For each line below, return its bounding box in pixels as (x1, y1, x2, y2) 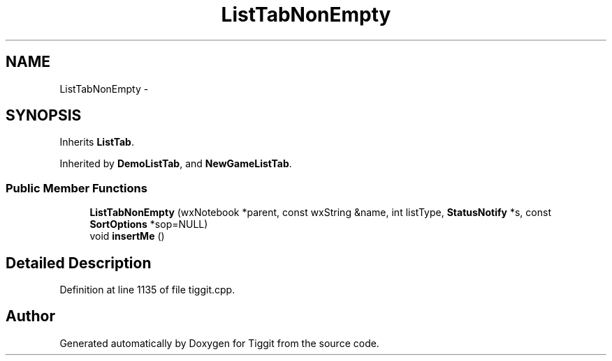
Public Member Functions (6, 180, 147, 195)
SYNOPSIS (6, 107, 82, 125)
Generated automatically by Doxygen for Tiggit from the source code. (59, 337, 379, 349)
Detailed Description (6, 254, 152, 272)
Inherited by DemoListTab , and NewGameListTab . (59, 158, 292, 170)
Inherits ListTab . (59, 136, 134, 148)
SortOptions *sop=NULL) (89, 218, 208, 231)
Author (6, 307, 55, 325)
